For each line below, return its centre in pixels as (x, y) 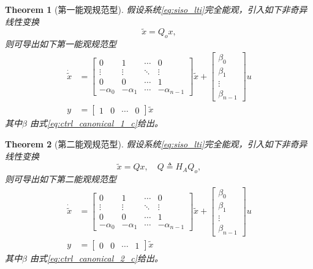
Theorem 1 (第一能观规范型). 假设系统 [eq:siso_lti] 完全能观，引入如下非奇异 (156, 9)
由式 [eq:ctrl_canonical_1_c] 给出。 (96, 123)
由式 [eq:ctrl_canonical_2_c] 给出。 (96, 258)
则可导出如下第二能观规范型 (61, 178)
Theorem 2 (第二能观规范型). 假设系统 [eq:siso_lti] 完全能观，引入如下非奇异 (156, 143)
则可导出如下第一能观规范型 (61, 44)
